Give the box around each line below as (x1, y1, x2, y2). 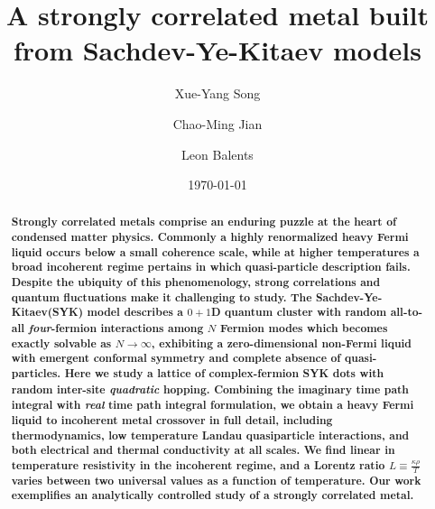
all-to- (390, 304, 423, 320)
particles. (11, 366, 61, 382)
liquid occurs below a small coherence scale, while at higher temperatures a (11, 244, 420, 260)
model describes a (87, 304, 184, 320)
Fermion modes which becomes (219, 320, 388, 337)
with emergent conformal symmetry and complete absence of (11, 350, 341, 366)
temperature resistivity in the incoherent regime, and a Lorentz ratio (11, 457, 385, 473)
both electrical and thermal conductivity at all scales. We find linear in (11, 442, 395, 458)
